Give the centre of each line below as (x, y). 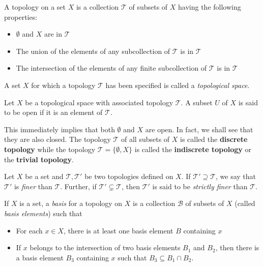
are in (53, 34)
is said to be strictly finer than (200, 186)
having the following (210, 7)
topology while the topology (50, 149)
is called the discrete (214, 139)
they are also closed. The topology (57, 139)
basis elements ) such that (43, 213)
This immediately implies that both (60, 129)
